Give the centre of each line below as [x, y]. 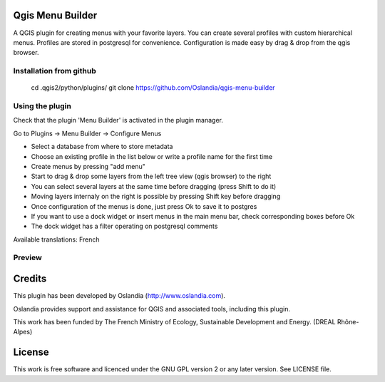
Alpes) [23, 332]
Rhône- [348, 321]
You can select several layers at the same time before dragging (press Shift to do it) [154, 186]
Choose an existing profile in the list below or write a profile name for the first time [152, 156]
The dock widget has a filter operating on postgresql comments [124, 226]
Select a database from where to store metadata [102, 147]
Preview [27, 258]
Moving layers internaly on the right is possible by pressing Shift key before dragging [156, 197]
